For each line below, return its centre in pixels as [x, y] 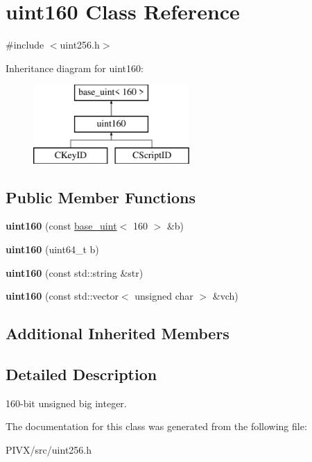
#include [25, 45]
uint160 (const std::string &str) [75, 272]
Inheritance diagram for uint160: [75, 68]
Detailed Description [81, 374]
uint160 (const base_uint [61, 226]
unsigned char [164, 296]
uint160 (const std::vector [62, 296]
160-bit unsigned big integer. [66, 403]
